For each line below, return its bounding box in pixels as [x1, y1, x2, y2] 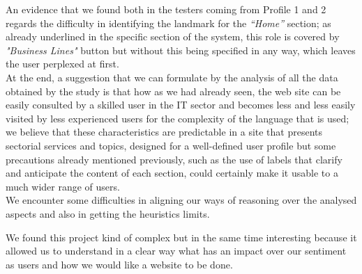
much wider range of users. [6, 179, 120, 193]
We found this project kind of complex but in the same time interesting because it [6, 229, 357, 244]
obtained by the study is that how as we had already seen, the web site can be [6, 83, 341, 98]
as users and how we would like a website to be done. [6, 257, 233, 271]
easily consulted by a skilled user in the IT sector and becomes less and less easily [6, 97, 356, 112]
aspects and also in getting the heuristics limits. [6, 206, 210, 220]
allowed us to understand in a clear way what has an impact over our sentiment [6, 243, 347, 258]
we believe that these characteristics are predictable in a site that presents [6, 124, 323, 139]
